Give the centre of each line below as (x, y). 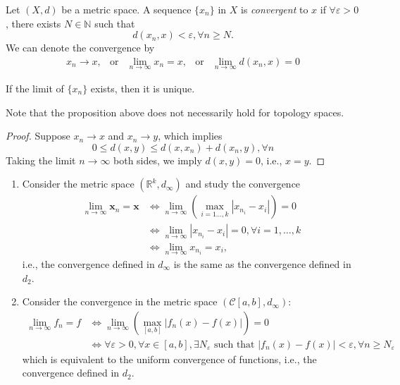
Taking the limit (41, 160)
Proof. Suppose (38, 136)
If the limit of (35, 88)
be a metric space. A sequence (126, 9)
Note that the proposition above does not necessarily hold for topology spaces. (175, 112)
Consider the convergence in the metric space (120, 301)
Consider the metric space (78, 184)
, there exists (33, 23)
